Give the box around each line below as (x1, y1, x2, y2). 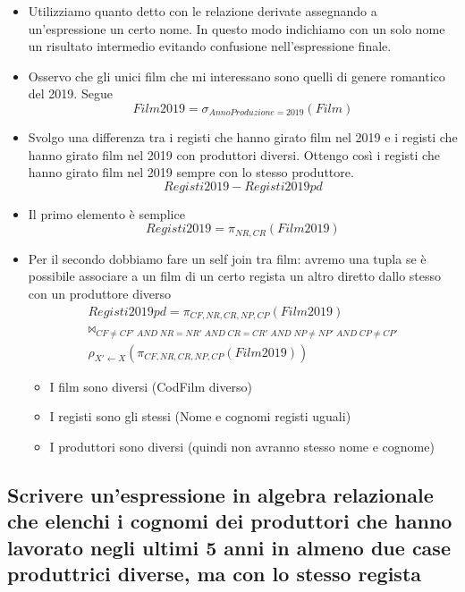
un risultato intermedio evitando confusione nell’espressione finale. (28, 37, 392, 55)
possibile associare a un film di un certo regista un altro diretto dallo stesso (28, 266, 442, 285)
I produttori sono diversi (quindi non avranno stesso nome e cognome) (49, 436, 435, 455)
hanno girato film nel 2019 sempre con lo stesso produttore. (28, 163, 354, 182)
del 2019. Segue (28, 84, 113, 103)
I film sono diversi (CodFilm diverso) (49, 376, 253, 395)
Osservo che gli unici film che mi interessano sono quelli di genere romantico (28, 66, 445, 85)
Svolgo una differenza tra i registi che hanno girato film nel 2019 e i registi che (28, 127, 458, 146)
